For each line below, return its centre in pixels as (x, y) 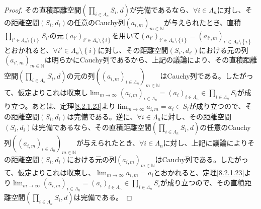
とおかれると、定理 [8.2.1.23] (199, 172)
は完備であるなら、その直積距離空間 (91, 127)
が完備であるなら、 (161, 10)
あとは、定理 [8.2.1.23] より (74, 106)
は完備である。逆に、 (102, 116)
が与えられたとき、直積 (203, 22)
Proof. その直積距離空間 (43, 10)
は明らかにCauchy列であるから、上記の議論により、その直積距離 (151, 60)
